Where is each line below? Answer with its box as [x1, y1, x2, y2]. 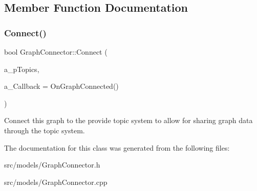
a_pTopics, [4, 63, 39, 74]
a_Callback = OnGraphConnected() [4, 81, 119, 91]
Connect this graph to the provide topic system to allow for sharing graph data [4, 115, 253, 126]
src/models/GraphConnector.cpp [4, 176, 108, 187]
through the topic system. [4, 125, 85, 135]
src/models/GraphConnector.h [4, 159, 100, 170]
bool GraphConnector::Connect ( [4, 46, 108, 57]
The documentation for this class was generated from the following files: [4, 142, 230, 153]
